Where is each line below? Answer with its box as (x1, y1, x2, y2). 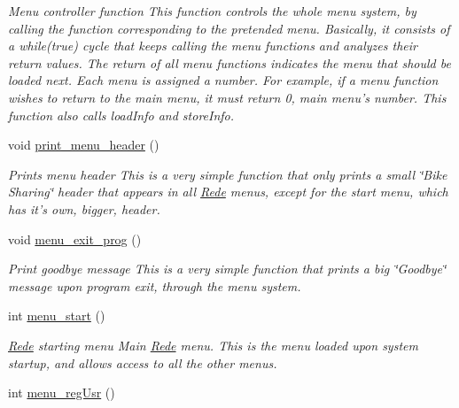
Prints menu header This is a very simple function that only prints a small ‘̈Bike (8, 165, 447, 183)
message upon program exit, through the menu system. (8, 276, 301, 295)
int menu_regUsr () (8, 383, 115, 402)
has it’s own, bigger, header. (8, 199, 160, 218)
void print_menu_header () (8, 135, 159, 154)
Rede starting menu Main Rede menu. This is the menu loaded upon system (8, 335, 418, 354)
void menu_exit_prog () (8, 229, 142, 248)
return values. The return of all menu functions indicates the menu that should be (8, 53, 451, 72)
